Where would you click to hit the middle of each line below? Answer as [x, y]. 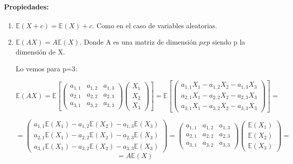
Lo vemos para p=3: [46, 68]
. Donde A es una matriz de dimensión [138, 42]
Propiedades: [27, 6]
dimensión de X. [40, 51]
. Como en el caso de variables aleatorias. [155, 25]
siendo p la [229, 42]
